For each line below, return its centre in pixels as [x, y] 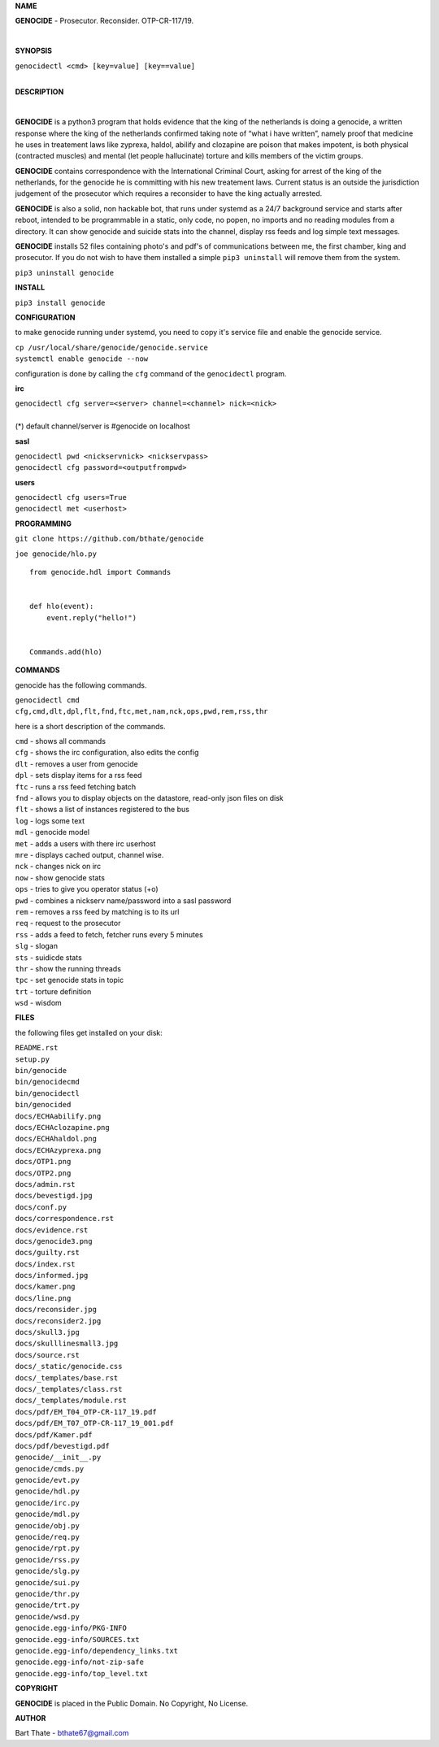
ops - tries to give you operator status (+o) [87, 889]
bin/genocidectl [48, 1093]
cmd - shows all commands [60, 741]
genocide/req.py [48, 1537]
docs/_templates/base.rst [67, 1378]
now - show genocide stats [60, 877]
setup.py [33, 1059]
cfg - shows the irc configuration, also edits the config [107, 753]
